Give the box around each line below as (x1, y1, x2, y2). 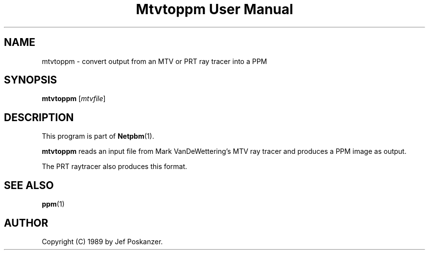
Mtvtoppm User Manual (136, 1, 293, 18)
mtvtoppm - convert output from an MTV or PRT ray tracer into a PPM (42, 57, 267, 65)
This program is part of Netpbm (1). (42, 132, 154, 141)
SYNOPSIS (4, 74, 57, 86)
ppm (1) (42, 200, 65, 209)
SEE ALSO (4, 179, 54, 191)
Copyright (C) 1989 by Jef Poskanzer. (42, 237, 163, 246)
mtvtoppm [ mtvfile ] (42, 94, 106, 103)
